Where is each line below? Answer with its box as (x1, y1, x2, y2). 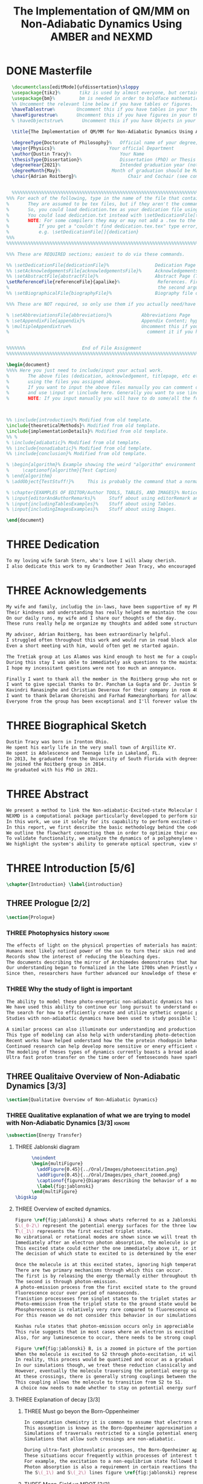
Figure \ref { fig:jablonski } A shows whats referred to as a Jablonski (14, 1217, 197, 1223)
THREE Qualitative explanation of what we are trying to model (6, 1111, 190, 1119)
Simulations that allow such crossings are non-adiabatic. (24, 1436, 176, 1442)
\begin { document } (6, 362, 50, 368)
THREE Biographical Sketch (6, 719, 147, 733)
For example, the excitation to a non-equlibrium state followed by (24, 1458, 201, 1464)
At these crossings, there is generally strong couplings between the (14, 1374, 197, 1380)
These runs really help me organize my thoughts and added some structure (6, 620, 199, 627)
